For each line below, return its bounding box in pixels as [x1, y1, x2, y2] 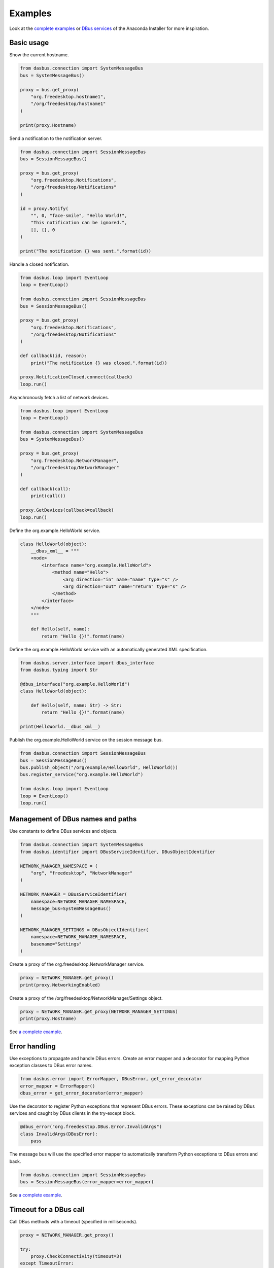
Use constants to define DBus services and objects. [9, 828, 118, 834]
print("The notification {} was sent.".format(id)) [20, 249, 152, 254]
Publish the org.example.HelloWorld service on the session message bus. [9, 737, 163, 743]
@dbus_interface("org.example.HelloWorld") [20, 681, 130, 687]
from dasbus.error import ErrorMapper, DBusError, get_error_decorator [20, 1076, 202, 1082]
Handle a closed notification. [9, 261, 70, 267]
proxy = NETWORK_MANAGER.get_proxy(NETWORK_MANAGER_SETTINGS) [20, 1008, 178, 1014]
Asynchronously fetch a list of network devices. [9, 394, 109, 400]
